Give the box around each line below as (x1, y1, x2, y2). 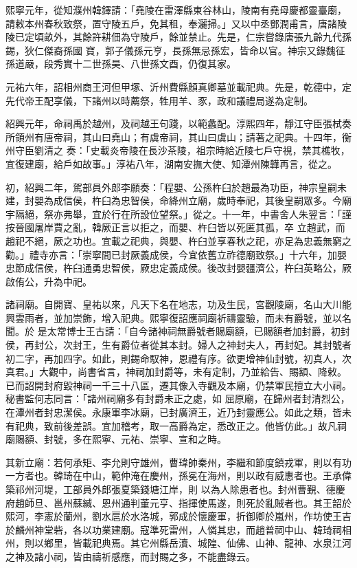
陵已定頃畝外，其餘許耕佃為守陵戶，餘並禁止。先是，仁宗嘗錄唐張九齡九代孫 (5, 30, 352, 44)
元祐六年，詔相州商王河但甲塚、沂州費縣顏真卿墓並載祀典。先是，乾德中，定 (5, 79, 352, 94)
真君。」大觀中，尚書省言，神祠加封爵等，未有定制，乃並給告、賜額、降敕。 (5, 364, 347, 379)
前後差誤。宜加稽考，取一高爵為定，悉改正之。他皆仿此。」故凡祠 (53, 418, 347, 433)
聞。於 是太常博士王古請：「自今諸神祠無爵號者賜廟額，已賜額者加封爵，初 (5, 324, 341, 338)
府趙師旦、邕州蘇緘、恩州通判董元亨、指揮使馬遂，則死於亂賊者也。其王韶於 (5, 495, 352, 510)
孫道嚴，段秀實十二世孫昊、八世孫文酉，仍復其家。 (5, 56, 236, 71)
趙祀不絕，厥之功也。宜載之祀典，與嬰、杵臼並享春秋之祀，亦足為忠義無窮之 (5, 233, 352, 248)
